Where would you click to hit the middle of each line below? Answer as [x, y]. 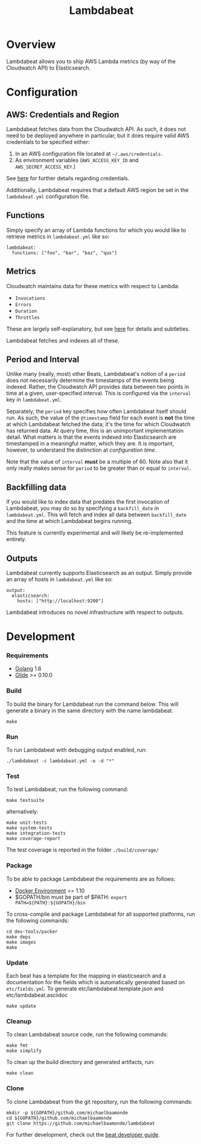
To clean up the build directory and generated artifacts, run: [81, 1062]
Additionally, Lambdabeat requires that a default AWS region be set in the [97, 190]
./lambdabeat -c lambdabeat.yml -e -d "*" [60, 761]
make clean [20, 1073]
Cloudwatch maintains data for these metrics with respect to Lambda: [93, 286]
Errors [23, 304]
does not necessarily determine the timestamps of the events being [90, 380]
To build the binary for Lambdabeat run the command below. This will [93, 704]
